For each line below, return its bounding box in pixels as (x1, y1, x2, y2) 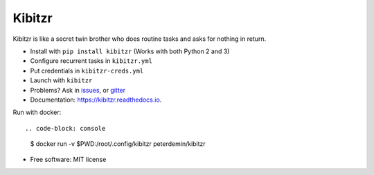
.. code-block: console (25, 125, 106, 132)
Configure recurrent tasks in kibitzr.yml (30, 57, 152, 65)
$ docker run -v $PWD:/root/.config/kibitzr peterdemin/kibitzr (30, 140, 206, 148)
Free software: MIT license (30, 156, 107, 164)
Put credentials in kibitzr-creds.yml (30, 66, 144, 75)
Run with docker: (12, 108, 62, 117)
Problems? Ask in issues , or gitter (30, 86, 126, 94)
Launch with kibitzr (30, 76, 93, 84)
